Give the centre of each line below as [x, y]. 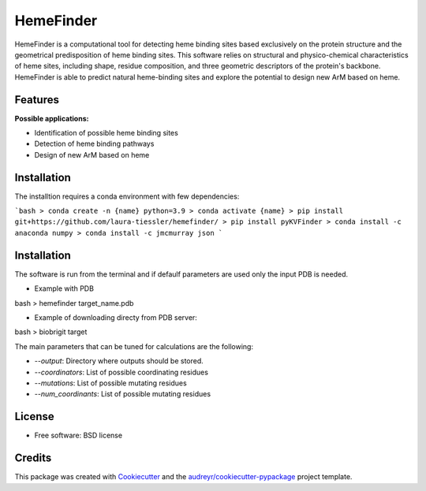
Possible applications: [52, 118]
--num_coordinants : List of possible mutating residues [123, 394]
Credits [33, 458]
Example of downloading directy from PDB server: [116, 317]
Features [37, 100]
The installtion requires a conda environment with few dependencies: [127, 196]
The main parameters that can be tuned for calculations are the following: [134, 346]
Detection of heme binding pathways [94, 144]
